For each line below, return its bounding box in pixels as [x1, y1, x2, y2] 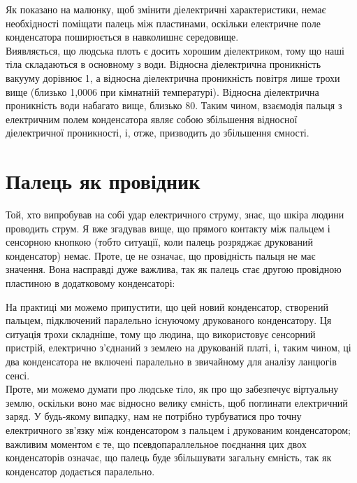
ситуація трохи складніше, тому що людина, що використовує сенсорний [6, 326, 316, 341]
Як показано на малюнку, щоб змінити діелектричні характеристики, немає [6, 2, 326, 16]
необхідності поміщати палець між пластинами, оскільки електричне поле [6, 15, 321, 30]
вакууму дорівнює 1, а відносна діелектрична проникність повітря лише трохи [6, 70, 340, 85]
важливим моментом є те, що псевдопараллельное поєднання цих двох [6, 436, 307, 451]
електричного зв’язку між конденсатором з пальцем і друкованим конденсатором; [6, 422, 351, 437]
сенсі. [6, 367, 30, 382]
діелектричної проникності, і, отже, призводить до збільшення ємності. [6, 125, 309, 140]
